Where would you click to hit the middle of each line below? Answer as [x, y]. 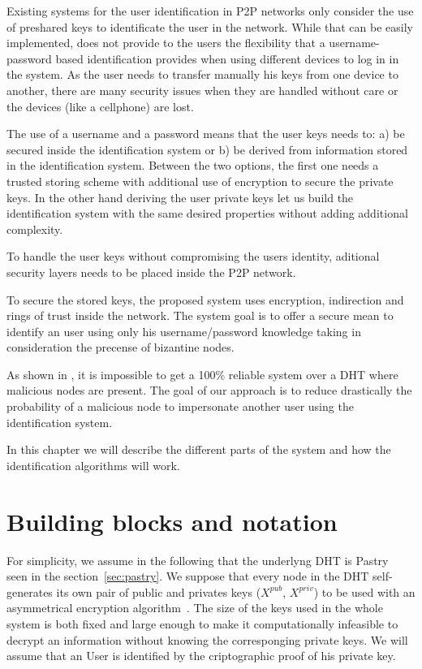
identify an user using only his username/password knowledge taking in [184, 331]
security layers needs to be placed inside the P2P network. [151, 272]
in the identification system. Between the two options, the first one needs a [193, 165]
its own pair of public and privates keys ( [159, 591]
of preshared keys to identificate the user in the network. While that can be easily [210, 26]
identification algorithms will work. [93, 465]
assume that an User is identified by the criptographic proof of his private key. [201, 656]
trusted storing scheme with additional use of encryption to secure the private [200, 181]
